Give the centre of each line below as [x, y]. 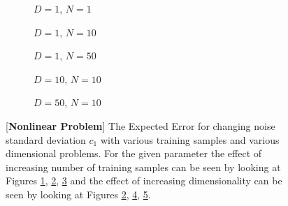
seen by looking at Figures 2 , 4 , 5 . [78, 194]
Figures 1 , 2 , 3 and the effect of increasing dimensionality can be [144, 181]
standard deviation [46, 139]
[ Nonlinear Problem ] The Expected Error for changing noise [141, 125]
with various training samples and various [190, 139]
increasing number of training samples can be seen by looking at [143, 167]
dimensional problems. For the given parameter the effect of [134, 153]
